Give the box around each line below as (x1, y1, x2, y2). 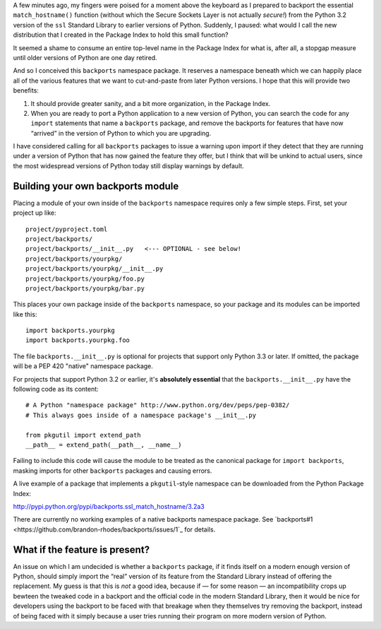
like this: (13, 310, 37, 318)
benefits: (13, 86, 39, 95)
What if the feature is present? (13, 543, 150, 555)
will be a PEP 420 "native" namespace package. (13, 362, 153, 370)
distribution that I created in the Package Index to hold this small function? (13, 30, 229, 39)
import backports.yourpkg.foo (25, 336, 131, 344)
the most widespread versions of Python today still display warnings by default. (13, 161, 245, 170)
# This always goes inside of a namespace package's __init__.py (25, 411, 257, 419)
